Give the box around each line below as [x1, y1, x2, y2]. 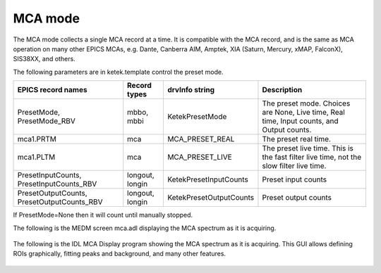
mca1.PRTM [17, 134, 56, 144]
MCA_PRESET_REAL [167, 134, 235, 144]
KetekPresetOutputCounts [167, 193, 254, 203]
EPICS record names [17, 85, 87, 95]
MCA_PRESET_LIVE [167, 152, 232, 162]
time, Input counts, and [262, 116, 339, 126]
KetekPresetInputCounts [167, 174, 248, 184]
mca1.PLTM [17, 152, 56, 162]
